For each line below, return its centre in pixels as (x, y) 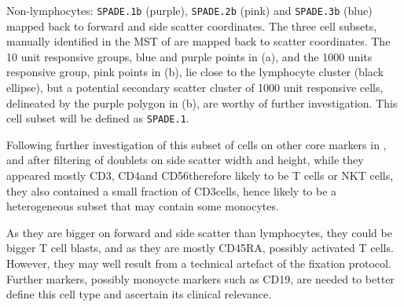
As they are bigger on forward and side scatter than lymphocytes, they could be (199, 232)
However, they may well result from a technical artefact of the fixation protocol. (199, 263)
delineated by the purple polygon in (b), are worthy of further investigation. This (202, 102)
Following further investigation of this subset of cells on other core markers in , (196, 144)
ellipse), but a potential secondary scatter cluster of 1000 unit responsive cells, (195, 88)
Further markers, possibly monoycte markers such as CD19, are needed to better (200, 278)
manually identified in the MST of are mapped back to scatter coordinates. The (198, 41)
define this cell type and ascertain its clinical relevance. (139, 294)
